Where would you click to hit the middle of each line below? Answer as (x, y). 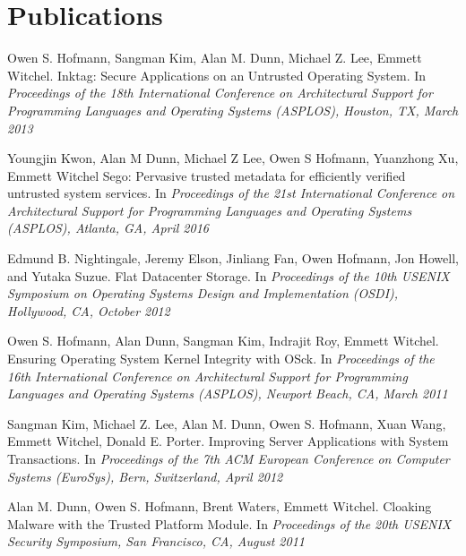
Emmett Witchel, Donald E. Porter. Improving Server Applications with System (228, 441)
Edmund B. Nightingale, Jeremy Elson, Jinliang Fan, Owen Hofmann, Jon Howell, (233, 258)
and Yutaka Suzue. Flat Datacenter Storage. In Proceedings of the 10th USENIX (229, 275)
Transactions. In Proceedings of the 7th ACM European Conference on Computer (229, 458)
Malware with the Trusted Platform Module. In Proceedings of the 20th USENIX (229, 523)
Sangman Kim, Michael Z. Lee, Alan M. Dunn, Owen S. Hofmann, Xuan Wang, (227, 423)
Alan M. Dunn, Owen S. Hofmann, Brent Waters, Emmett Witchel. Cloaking (220, 506)
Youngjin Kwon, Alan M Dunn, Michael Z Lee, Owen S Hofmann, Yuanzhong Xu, (233, 158)
